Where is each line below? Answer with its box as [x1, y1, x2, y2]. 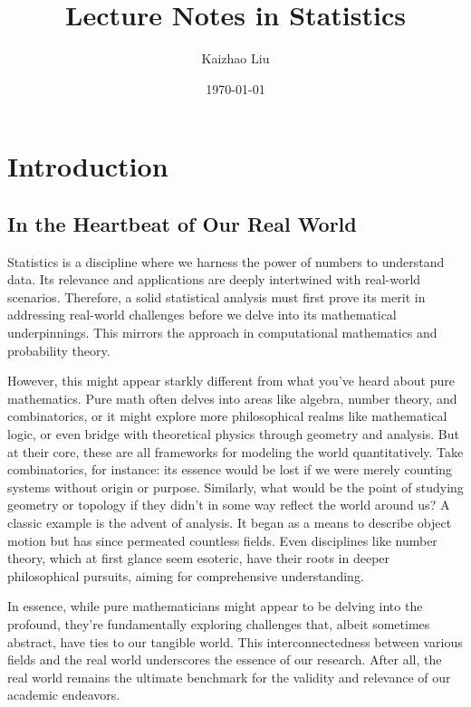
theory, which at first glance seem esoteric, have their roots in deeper [7, 549, 390, 568]
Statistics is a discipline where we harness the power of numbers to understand [7, 252, 445, 271]
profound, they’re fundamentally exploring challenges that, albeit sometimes [7, 614, 430, 633]
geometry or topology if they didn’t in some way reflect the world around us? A [7, 495, 450, 514]
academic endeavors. [7, 685, 120, 704]
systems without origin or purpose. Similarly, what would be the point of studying [7, 477, 464, 496]
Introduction [7, 148, 168, 185]
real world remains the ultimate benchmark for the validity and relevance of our [7, 667, 451, 686]
